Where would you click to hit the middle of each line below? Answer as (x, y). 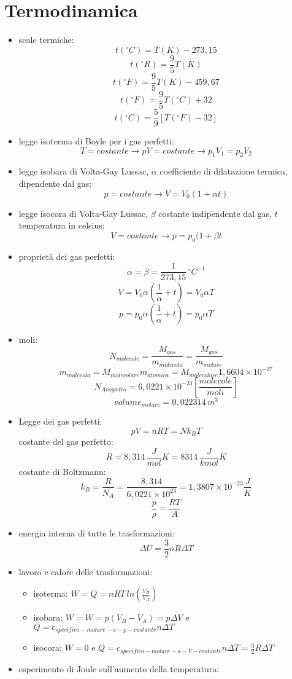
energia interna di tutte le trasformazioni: (97, 532)
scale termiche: (46, 40)
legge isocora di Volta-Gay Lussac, (83, 213)
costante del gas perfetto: (66, 442)
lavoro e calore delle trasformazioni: (86, 571)
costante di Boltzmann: (62, 471)
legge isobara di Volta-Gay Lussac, (84, 171)
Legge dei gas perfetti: (60, 421)
